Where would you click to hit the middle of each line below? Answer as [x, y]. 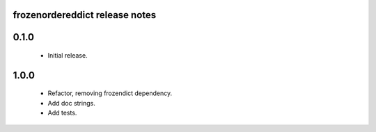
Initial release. [68, 56]
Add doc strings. [71, 103]
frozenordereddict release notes [85, 15]
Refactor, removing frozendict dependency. [110, 93]
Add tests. [62, 113]
